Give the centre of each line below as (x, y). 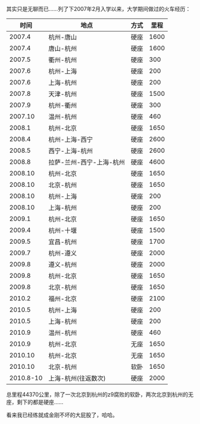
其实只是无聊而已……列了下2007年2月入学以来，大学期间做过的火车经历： (98, 9)
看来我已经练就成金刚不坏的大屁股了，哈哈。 (62, 415)
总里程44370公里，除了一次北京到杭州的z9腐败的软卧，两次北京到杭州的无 (100, 394)
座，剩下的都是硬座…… (35, 402)
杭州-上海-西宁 (71, 140)
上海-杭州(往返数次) (77, 378)
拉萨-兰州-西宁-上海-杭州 (87, 162)
